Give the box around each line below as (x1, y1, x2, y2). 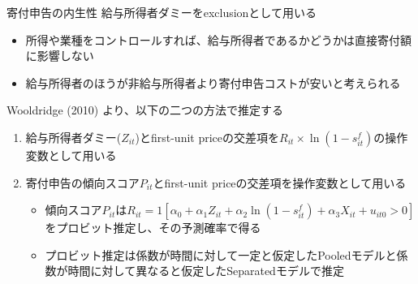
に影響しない (25, 47, 94, 64)
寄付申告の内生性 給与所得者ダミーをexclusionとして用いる (6, 4, 317, 20)
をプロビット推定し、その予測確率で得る (45, 219, 261, 236)
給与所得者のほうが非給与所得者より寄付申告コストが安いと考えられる (25, 74, 401, 91)
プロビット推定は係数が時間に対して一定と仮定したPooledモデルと (45, 246, 397, 263)
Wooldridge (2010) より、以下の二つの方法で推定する (6, 101, 284, 118)
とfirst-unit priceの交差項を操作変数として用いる (153, 174, 407, 191)
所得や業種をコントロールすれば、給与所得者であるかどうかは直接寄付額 (25, 31, 412, 48)
